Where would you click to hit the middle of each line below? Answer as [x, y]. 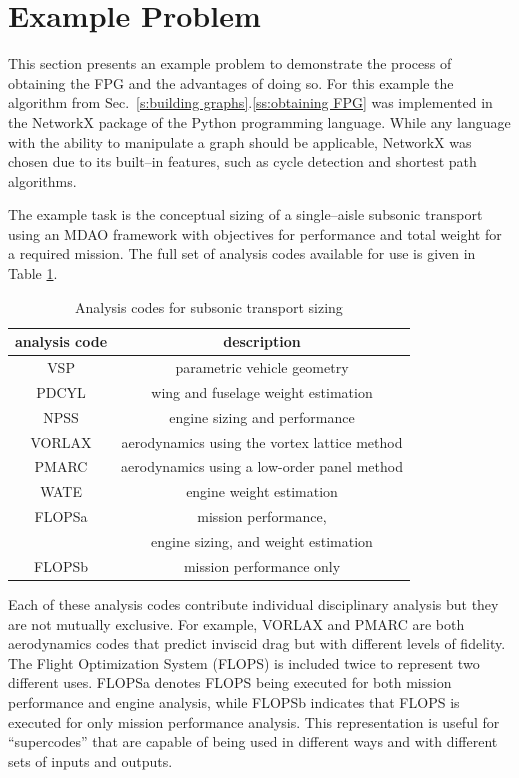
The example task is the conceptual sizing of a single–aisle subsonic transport [245, 214]
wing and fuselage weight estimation [262, 391]
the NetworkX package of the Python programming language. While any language [259, 121]
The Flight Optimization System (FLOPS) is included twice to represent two [244, 662]
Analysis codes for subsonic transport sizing [209, 306]
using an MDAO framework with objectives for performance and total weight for [255, 233]
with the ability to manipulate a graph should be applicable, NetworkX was [240, 141]
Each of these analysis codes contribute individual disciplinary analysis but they [253, 603]
